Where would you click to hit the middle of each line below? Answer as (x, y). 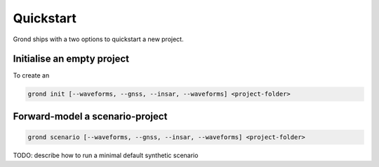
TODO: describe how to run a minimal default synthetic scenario (106, 155)
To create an (31, 75)
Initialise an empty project (71, 59)
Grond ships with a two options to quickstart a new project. (98, 39)
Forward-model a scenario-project (90, 116)
